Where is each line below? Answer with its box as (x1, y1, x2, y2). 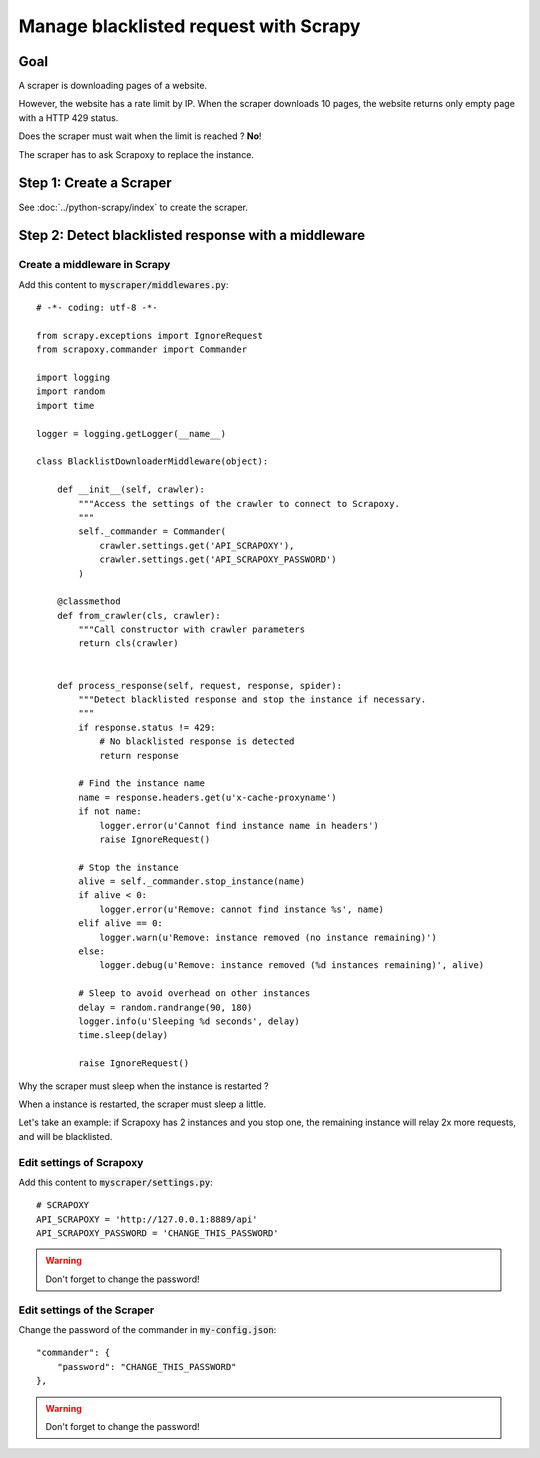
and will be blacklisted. (18, 1130, 113, 1142)
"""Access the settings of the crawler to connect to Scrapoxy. (78, 498, 400, 509)
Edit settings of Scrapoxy (18, 1155, 144, 1169)
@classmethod (56, 596, 121, 607)
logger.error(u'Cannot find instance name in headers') (99, 820, 379, 831)
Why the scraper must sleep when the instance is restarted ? (18, 1080, 269, 1092)
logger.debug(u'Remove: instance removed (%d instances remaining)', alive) (99, 960, 485, 971)
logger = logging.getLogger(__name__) (36, 428, 227, 439)
